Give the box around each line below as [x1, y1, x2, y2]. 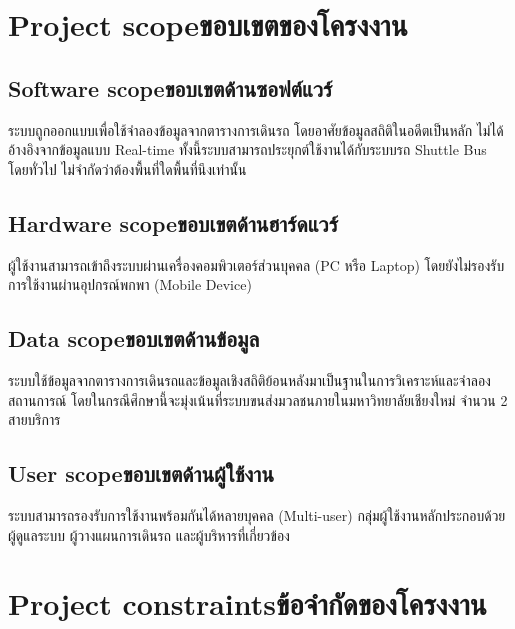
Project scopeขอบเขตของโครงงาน [8, 4, 408, 45]
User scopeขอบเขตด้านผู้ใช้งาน [8, 458, 274, 489]
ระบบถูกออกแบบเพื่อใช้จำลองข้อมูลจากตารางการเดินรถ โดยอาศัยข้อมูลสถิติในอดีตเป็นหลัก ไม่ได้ [8, 119, 504, 140]
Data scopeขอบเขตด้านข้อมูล [8, 323, 260, 354]
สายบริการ [8, 409, 61, 430]
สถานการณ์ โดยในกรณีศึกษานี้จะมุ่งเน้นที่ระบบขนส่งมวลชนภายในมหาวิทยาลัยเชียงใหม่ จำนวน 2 [8, 389, 508, 410]
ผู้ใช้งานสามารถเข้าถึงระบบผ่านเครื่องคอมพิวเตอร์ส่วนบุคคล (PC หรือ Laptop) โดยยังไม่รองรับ [8, 254, 505, 275]
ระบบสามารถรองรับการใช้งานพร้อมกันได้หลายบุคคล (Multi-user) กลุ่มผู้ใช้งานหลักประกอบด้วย [8, 504, 506, 525]
